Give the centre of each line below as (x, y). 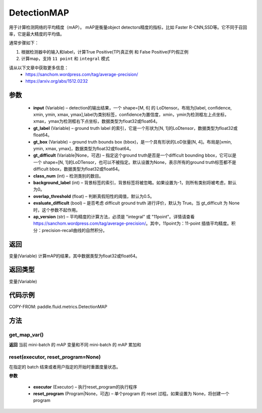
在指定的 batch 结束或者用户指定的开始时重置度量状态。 (65, 367)
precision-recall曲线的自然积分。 (74, 230)
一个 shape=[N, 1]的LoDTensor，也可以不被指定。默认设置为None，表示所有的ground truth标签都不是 (135, 162)
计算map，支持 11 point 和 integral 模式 (65, 59)
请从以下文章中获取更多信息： (39, 68)
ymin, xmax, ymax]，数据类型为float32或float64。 (83, 149)
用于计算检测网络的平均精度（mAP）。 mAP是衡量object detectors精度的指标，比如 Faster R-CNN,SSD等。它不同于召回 (128, 27)
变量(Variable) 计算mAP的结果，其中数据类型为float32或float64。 (74, 256)
